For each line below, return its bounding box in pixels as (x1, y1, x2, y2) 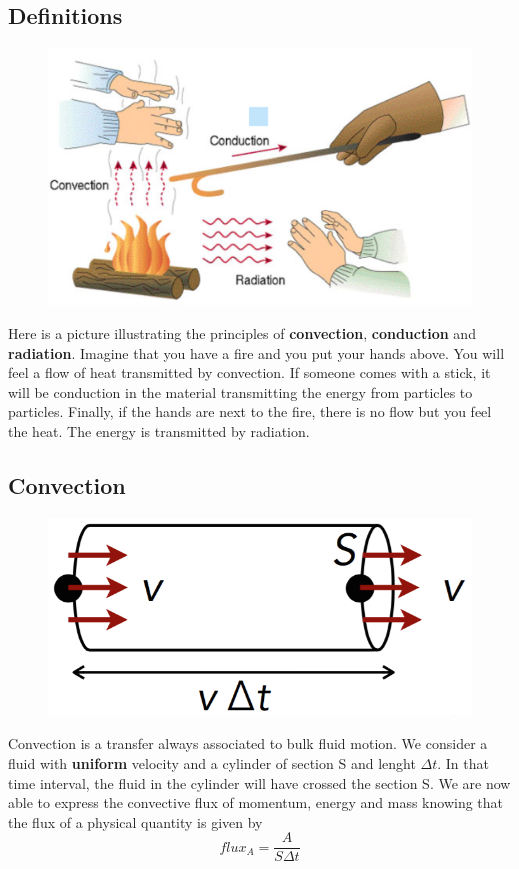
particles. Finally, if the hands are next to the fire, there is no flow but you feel (8, 401, 492, 422)
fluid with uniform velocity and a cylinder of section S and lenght (8, 752, 416, 773)
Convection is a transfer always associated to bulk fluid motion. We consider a (8, 733, 488, 754)
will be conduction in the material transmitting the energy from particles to (8, 381, 473, 402)
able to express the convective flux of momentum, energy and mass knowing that (8, 792, 504, 813)
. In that (437, 752, 489, 773)
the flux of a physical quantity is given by (8, 811, 263, 832)
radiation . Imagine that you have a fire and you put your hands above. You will (8, 342, 505, 363)
